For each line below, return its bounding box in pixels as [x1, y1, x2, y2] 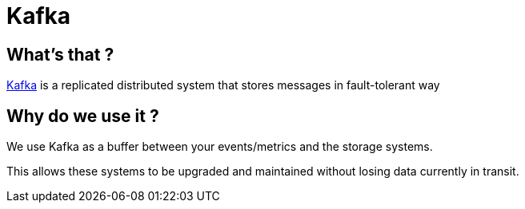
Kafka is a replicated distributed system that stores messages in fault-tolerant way [6, 78, 440, 93]
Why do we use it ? [6, 105, 159, 126]
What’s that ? [6, 44, 114, 65]
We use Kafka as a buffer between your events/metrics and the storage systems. [6, 140, 433, 154]
